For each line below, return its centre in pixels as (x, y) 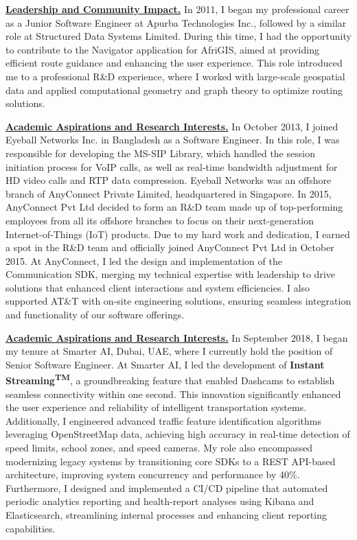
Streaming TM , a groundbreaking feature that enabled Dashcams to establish (170, 379)
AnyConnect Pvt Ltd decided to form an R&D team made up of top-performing (174, 207)
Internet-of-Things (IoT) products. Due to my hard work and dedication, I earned (178, 234)
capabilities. (31, 528)
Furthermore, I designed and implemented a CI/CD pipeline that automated (167, 488)
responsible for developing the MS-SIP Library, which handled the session (160, 153)
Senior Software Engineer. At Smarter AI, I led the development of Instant (165, 364)
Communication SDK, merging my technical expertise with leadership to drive (171, 274)
